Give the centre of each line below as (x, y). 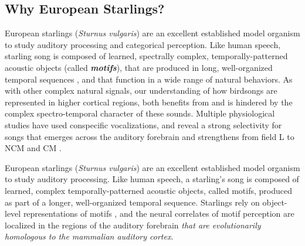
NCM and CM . (33, 148)
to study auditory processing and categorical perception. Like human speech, (143, 44)
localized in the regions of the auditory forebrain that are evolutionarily (133, 225)
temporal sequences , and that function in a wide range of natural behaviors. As (149, 79)
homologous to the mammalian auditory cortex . (89, 236)
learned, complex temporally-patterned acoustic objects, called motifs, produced (149, 190)
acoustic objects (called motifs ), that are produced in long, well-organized (139, 67)
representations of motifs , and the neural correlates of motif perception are (159, 213)
